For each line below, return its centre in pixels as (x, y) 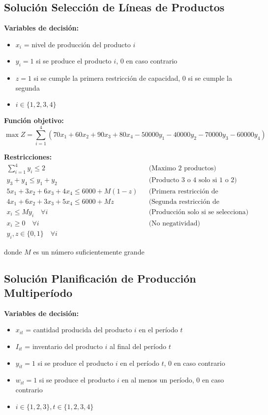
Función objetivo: (34, 120)
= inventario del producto (64, 346)
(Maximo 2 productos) (182, 169)
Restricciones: (28, 157)
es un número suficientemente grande (89, 251)
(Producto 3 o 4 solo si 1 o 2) (193, 180)
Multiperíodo (38, 292)
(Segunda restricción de (184, 202)
